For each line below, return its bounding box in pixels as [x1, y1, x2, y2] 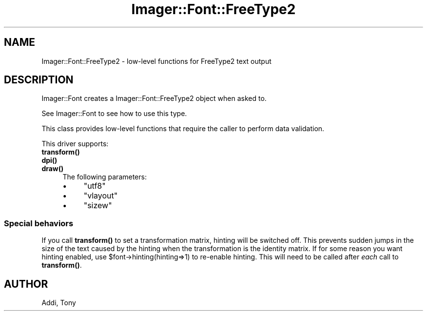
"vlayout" [83, 191, 118, 201]
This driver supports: [41, 139, 109, 148]
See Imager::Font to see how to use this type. [41, 109, 187, 118]
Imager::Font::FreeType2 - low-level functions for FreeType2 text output [41, 57, 272, 65]
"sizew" [83, 200, 112, 211]
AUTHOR [4, 277, 48, 290]
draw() [41, 164, 64, 173]
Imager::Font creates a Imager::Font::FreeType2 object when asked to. [41, 94, 267, 103]
